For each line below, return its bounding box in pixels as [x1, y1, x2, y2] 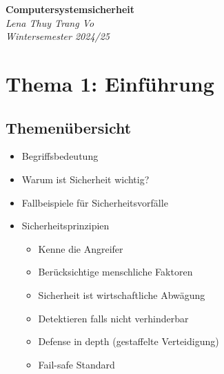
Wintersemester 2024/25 [6, 29, 110, 43]
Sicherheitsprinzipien [21, 218, 110, 233]
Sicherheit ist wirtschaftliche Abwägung [38, 287, 205, 302]
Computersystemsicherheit [6, 2, 135, 16]
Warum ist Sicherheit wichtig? [21, 172, 150, 186]
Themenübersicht [6, 116, 132, 138]
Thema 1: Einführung [6, 69, 214, 97]
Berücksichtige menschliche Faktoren [38, 264, 193, 279]
